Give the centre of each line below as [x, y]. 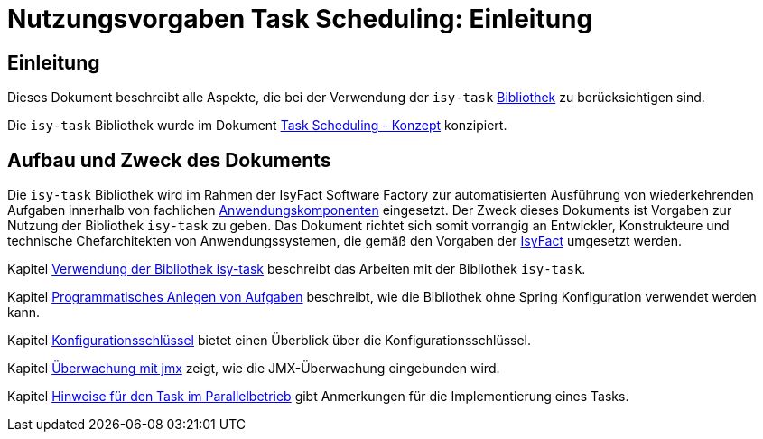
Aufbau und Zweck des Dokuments [169, 160]
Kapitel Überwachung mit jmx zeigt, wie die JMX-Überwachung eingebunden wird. [254, 369]
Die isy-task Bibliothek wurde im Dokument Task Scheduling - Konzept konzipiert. [257, 126]
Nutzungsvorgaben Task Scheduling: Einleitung [300, 19]
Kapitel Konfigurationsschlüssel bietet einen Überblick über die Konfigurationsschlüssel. [270, 341]
